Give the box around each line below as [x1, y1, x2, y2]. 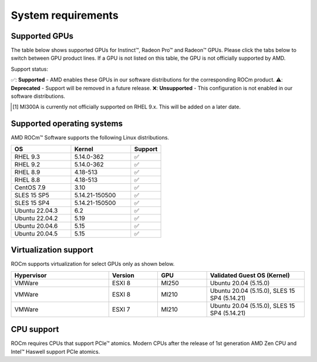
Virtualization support [11, 245, 94, 255]
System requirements [11, 9, 119, 22]
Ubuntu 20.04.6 [14, 221, 58, 230]
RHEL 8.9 [14, 168, 41, 176]
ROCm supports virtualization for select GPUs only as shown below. [11, 261, 175, 268]
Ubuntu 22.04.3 [14, 206, 58, 214]
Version [112, 271, 134, 279]
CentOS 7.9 [14, 183, 46, 192]
